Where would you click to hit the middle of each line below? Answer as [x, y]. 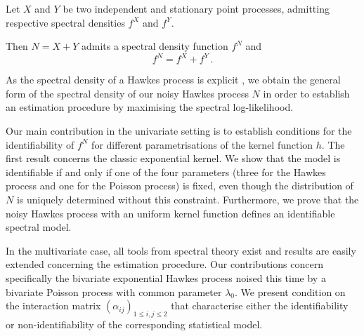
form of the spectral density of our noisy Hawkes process [127, 93]
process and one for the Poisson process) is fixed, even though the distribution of [180, 186]
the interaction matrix [53, 305]
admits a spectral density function [155, 46]
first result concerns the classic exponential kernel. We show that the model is [173, 158]
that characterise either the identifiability [260, 305]
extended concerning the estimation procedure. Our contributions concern [164, 264]
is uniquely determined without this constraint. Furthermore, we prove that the [188, 200]
